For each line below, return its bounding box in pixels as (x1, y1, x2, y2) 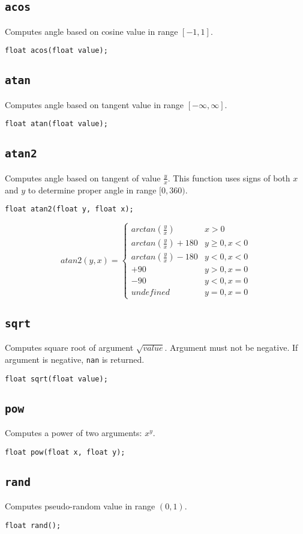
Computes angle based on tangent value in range (5, 98, 184, 111)
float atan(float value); (5, 120, 108, 129)
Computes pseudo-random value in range (5, 500, 155, 512)
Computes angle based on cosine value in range (5, 25, 178, 37)
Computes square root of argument (5, 341, 134, 354)
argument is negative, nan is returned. (5, 353, 145, 365)
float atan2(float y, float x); (5, 205, 134, 214)
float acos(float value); (5, 46, 108, 55)
